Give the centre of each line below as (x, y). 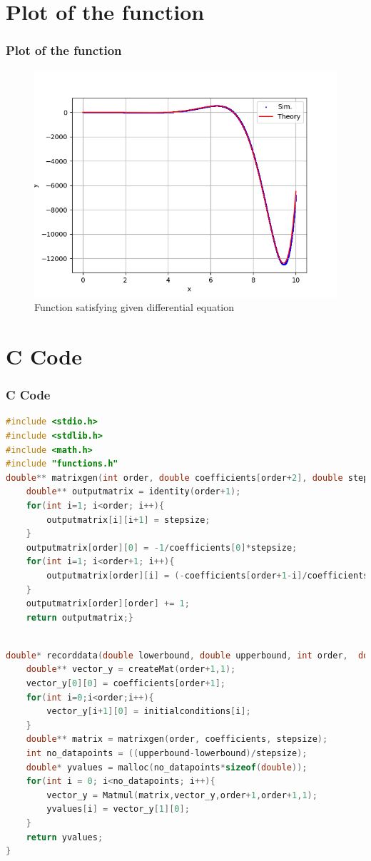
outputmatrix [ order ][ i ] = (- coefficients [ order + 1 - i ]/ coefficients (208, 575)
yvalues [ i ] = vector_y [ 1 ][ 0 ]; (118, 809)
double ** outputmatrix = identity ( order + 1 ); (133, 492)
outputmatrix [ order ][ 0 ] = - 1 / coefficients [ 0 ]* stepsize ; (162, 547)
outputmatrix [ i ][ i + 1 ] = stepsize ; (128, 520)
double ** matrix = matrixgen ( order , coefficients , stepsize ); (177, 739)
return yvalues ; (65, 837)
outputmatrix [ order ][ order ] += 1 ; (108, 604)
